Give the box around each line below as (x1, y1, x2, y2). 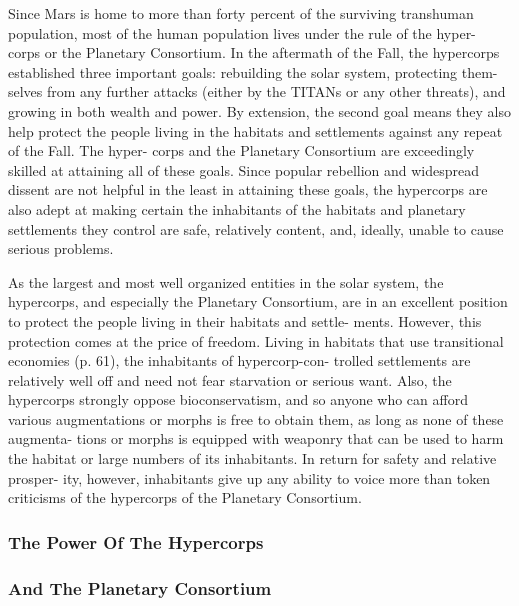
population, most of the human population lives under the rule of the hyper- (8, 22, 476, 43)
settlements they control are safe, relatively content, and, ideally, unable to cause (8, 218, 504, 239)
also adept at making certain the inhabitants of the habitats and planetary (8, 198, 466, 219)
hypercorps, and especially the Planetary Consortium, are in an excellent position (8, 291, 508, 312)
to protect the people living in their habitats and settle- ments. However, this (8, 310, 482, 331)
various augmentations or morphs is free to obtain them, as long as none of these (8, 408, 504, 429)
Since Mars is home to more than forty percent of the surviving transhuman (8, 3, 474, 23)
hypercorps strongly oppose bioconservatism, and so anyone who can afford (8, 389, 468, 410)
